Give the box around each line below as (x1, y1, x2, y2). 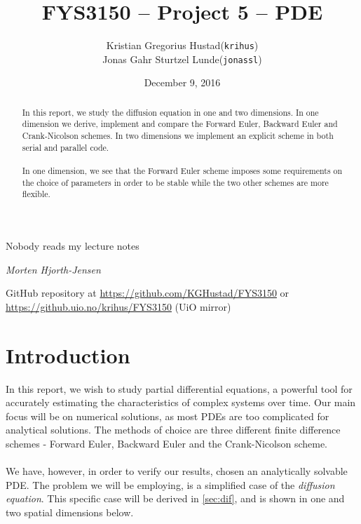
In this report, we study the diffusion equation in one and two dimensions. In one (22, 106, 319, 118)
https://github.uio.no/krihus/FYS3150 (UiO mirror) (6, 299, 231, 314)
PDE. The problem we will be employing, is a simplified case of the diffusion (6, 477, 335, 492)
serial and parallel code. (22, 141, 109, 153)
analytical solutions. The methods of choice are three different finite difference (6, 422, 341, 437)
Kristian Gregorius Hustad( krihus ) (106, 38, 259, 53)
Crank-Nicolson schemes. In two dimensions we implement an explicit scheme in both (22, 130, 334, 142)
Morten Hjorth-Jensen (6, 262, 101, 276)
